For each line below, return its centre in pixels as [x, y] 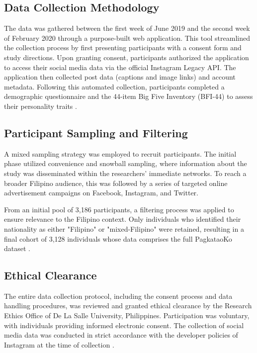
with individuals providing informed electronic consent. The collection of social [124, 325]
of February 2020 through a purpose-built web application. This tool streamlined [127, 38]
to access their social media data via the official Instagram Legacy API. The [120, 67]
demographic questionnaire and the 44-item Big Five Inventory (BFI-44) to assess [128, 96]
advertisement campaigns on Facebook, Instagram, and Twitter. [101, 193]
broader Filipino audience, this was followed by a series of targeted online [116, 183]
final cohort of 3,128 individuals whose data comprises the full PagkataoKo [118, 238]
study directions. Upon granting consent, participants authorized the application [127, 57]
